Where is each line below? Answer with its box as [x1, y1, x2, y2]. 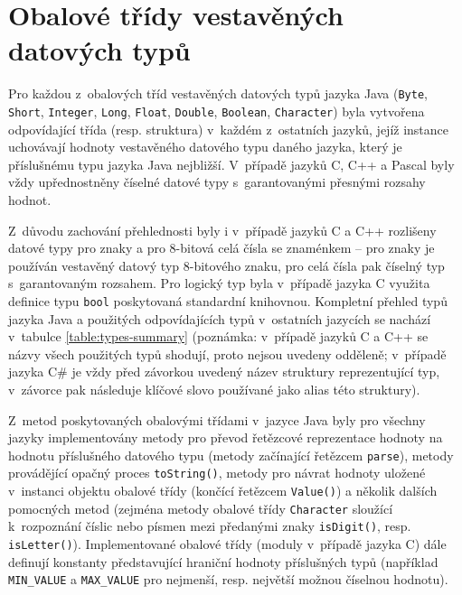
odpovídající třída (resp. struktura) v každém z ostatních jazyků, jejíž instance [8, 119, 449, 138]
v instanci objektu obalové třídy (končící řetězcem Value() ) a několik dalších [8, 481, 438, 500]
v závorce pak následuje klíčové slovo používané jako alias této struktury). [8, 380, 420, 398]
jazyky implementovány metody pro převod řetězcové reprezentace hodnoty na [8, 428, 443, 447]
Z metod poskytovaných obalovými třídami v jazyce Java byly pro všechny [8, 410, 426, 429]
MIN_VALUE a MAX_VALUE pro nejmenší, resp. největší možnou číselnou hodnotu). [8, 570, 448, 589]
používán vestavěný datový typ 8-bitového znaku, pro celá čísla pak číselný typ [8, 256, 445, 274]
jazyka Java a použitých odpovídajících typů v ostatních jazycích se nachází [8, 309, 431, 328]
